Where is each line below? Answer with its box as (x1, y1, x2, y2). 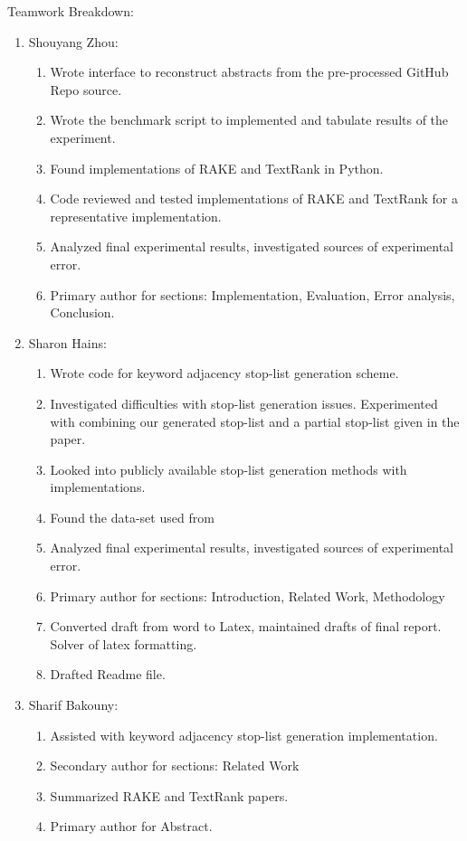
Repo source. (50, 80, 122, 99)
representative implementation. (50, 206, 222, 225)
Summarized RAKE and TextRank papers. (50, 786, 289, 805)
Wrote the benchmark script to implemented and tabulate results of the (50, 110, 449, 129)
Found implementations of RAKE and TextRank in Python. (50, 158, 384, 177)
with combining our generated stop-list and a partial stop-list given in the (50, 411, 460, 430)
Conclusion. (50, 303, 115, 322)
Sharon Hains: (28, 333, 107, 352)
